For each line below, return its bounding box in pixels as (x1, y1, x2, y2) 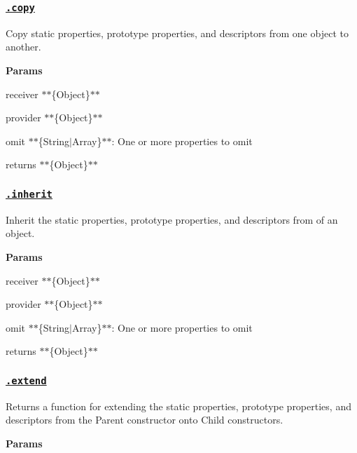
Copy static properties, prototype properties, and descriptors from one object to (6, 25, 349, 40)
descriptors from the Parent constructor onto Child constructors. (6, 412, 283, 427)
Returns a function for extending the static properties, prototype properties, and (6, 398, 351, 413)
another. (6, 39, 41, 54)
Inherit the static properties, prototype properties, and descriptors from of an (6, 212, 338, 226)
